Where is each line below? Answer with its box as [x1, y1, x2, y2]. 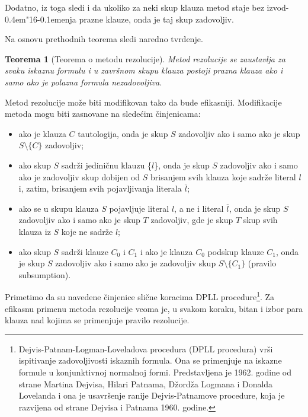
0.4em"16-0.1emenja [5, 12, 76, 25]
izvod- [267, 1, 289, 13]
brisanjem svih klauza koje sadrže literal [150, 170, 296, 183]
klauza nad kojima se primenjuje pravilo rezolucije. [5, 314, 190, 326]
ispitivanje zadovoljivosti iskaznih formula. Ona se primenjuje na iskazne [18, 354, 282, 367]
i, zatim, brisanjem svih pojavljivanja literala [18, 182, 182, 195]
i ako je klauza [140, 245, 193, 257]
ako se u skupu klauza [18, 202, 99, 214]
